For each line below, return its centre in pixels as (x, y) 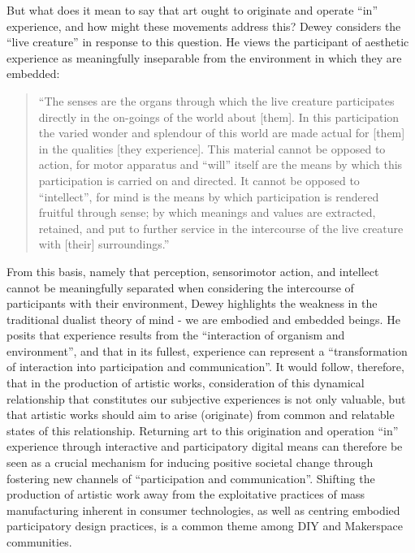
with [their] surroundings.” (104, 244)
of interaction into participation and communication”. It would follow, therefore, (205, 367)
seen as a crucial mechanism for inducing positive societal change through (190, 462)
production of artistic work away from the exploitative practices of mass (186, 494)
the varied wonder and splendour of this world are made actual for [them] (222, 133)
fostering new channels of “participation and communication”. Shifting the (191, 478)
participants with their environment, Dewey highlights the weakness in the (192, 303)
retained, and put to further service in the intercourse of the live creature (221, 228)
